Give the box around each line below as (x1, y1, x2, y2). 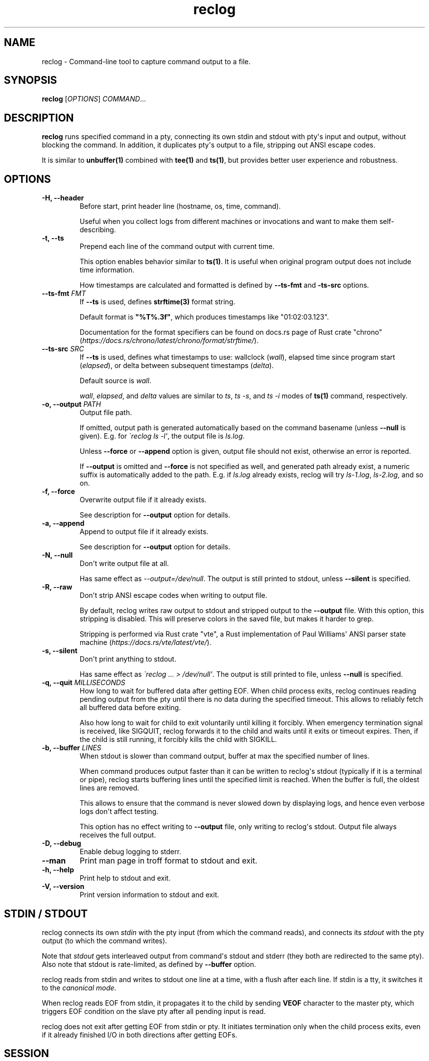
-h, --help (42, 865, 74, 874)
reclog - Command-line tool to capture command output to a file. (42, 57, 251, 66)
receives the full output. (79, 831, 156, 839)
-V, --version (42, 882, 85, 891)
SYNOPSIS (4, 74, 57, 87)
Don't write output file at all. (79, 559, 169, 568)
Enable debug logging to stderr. (79, 847, 181, 856)
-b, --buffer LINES (42, 743, 101, 752)
